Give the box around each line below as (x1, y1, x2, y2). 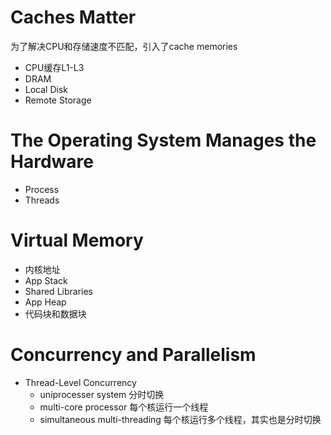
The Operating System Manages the (10, 129, 317, 152)
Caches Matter (10, 6, 137, 29)
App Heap (24, 296, 67, 308)
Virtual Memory (10, 229, 144, 252)
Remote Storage (24, 94, 92, 106)
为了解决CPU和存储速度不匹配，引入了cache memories (10, 40, 238, 52)
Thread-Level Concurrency (24, 376, 137, 388)
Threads (24, 194, 60, 206)
